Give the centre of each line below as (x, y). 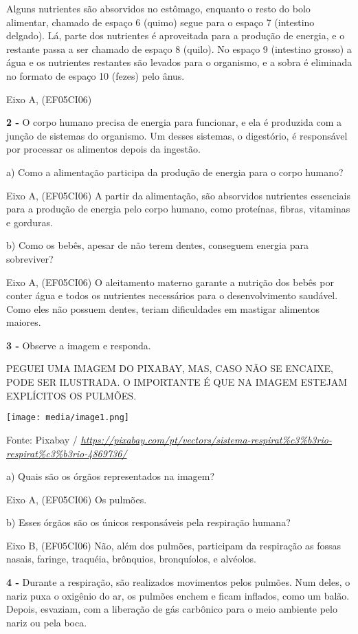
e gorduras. (30, 222)
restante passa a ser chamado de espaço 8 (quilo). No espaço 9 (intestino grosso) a (179, 48)
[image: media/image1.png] (68, 418)
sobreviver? (30, 258)
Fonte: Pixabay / (42, 439)
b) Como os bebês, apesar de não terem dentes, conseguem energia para (157, 245)
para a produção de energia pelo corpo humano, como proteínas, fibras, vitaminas (178, 209)
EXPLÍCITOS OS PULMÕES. (71, 395)
